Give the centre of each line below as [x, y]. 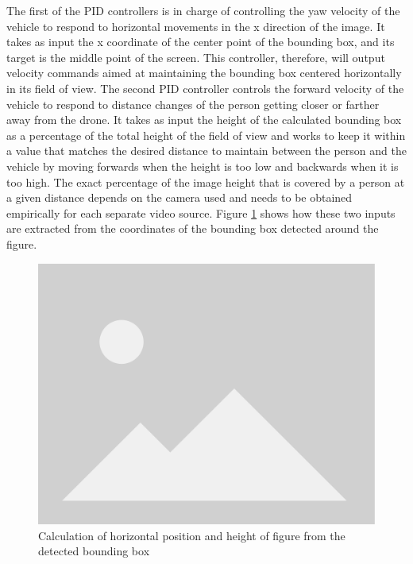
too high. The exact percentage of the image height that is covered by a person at [206, 182]
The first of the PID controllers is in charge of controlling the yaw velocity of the [203, 10]
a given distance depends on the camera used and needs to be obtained [179, 197]
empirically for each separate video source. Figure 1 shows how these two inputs [201, 212]
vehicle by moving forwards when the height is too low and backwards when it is [203, 166]
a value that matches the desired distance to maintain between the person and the [206, 151]
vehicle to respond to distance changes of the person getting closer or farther [193, 104]
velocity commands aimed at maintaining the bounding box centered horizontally [204, 73]
